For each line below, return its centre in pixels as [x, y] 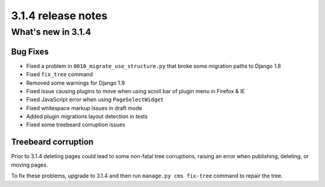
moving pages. [29, 165]
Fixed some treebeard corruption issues [76, 125]
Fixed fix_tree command [60, 75]
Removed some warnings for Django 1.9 [76, 83]
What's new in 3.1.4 [51, 32]
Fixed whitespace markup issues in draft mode [84, 108]
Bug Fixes [30, 51]
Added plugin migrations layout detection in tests [87, 117]
